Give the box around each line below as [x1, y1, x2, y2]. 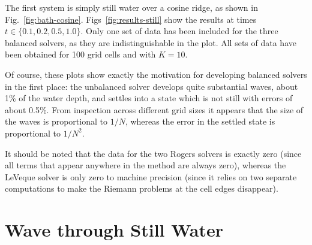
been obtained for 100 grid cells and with [5, 48, 156, 61]
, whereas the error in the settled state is [125, 115, 275, 128]
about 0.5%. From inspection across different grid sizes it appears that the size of [5, 103, 304, 116]
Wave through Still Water [5, 217, 224, 242]
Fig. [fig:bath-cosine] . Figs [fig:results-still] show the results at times [5, 13, 257, 25]
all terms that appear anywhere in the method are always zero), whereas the [5, 159, 286, 171]
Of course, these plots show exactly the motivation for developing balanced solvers [5, 68, 307, 80]
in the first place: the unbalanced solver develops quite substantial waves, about [5, 80, 298, 92]
